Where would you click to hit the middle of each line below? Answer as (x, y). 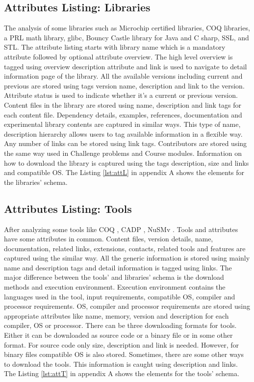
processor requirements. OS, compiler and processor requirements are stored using (127, 306)
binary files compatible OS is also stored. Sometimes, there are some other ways (124, 354)
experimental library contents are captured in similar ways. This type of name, (122, 124)
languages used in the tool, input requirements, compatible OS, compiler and (120, 296)
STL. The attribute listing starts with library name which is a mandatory (115, 47)
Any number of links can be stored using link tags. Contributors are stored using (126, 143)
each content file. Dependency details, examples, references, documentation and (123, 114)
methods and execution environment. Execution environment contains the (115, 287)
